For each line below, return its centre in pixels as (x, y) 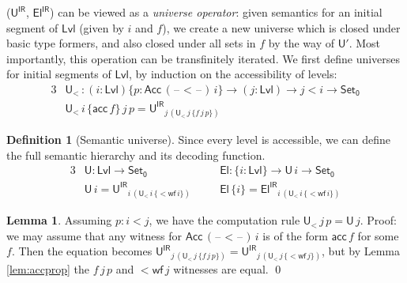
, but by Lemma (361, 251)
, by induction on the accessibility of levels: (233, 74)
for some (378, 235)
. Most (365, 43)
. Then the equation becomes (82, 251)
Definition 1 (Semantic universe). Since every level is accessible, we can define (199, 140)
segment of (32, 27)
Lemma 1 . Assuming (59, 220)
